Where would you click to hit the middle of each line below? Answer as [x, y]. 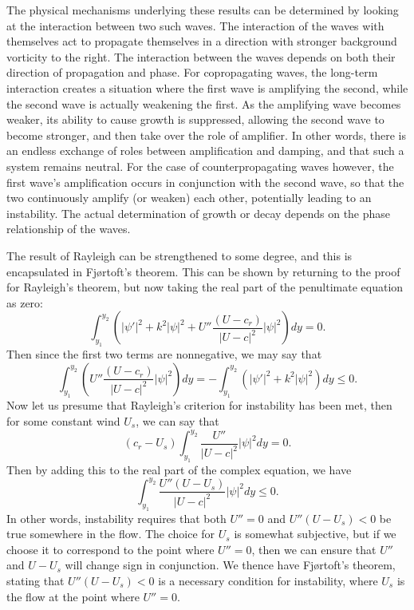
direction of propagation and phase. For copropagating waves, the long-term [192, 72]
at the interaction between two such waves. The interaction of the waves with [195, 25]
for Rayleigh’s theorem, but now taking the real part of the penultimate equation [205, 287]
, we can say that [177, 420]
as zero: [25, 302]
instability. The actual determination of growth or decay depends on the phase [199, 213]
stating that [35, 581]
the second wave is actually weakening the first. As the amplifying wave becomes [204, 103]
